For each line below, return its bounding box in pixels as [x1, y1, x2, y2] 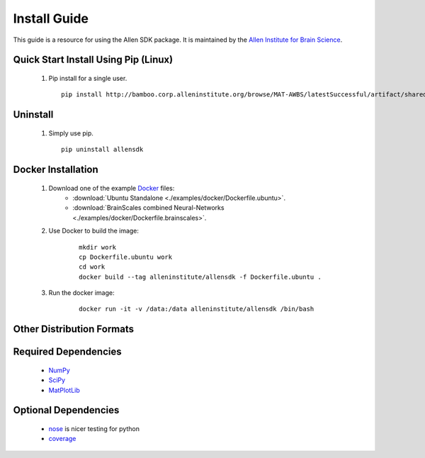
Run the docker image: [48, 289, 115, 297]
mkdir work [79, 243, 117, 251]
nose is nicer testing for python [48, 425, 140, 433]
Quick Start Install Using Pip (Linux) [13, 54, 174, 66]
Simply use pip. [48, 128, 93, 138]
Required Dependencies [13, 346, 122, 358]
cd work [79, 263, 106, 271]
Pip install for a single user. [48, 74, 127, 82]
